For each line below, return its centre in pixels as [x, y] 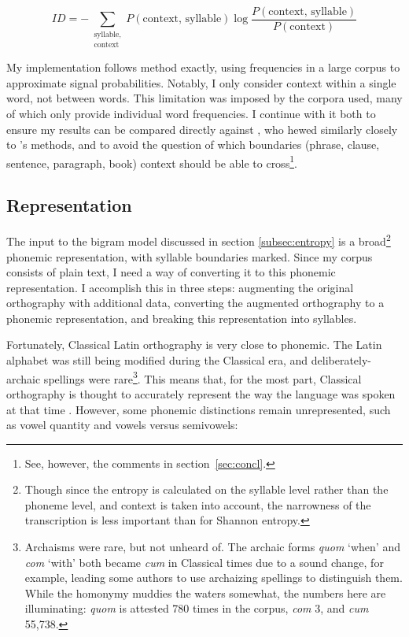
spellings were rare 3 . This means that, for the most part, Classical [203, 377]
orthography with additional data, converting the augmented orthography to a [195, 303]
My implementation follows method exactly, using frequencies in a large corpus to [203, 67]
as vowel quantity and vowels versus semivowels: [122, 425]
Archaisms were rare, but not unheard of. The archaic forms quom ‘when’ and [212, 547]
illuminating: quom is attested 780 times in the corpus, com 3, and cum [197, 608]
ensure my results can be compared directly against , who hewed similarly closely [202, 129]
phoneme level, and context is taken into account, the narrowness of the [198, 504]
